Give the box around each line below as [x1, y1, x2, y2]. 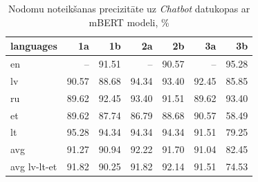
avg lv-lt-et [10, 159, 57, 174]
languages [10, 39, 57, 53]
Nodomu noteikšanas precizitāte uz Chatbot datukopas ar [8, 1, 250, 15]
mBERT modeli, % [89, 14, 169, 29]
